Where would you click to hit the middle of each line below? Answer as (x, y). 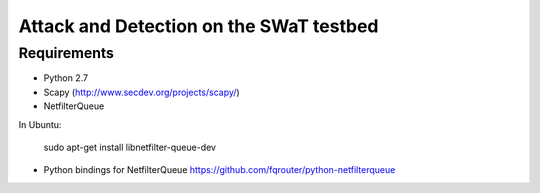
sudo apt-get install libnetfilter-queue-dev (130, 147)
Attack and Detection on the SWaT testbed (198, 26)
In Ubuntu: (40, 124)
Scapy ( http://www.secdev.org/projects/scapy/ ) (141, 92)
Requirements (66, 53)
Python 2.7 (66, 78)
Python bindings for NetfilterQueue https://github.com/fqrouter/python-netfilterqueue (219, 170)
